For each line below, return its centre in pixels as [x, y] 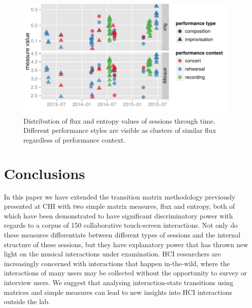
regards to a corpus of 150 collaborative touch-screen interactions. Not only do [121, 225]
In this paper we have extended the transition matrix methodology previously [120, 196]
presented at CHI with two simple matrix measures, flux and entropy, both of [119, 206]
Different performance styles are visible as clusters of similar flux [120, 130]
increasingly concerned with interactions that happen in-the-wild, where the [117, 263]
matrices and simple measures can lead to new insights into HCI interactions [118, 292]
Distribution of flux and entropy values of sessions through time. [119, 120]
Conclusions [45, 173]
